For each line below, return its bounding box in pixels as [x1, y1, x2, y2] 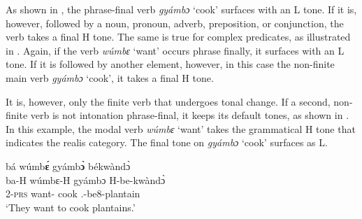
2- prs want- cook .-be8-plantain [6, 186, 140, 201]
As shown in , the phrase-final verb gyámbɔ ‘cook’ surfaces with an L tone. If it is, [6, 2, 357, 16]
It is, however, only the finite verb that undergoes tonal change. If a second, [6, 94, 331, 108]
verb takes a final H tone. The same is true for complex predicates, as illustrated [6, 29, 351, 44]
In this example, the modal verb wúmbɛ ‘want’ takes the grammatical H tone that [6, 121, 356, 136]
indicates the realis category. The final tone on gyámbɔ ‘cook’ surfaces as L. [6, 135, 328, 150]
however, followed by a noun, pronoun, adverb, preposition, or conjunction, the [6, 15, 344, 30]
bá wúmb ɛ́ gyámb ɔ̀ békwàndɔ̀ [6, 158, 131, 173]
